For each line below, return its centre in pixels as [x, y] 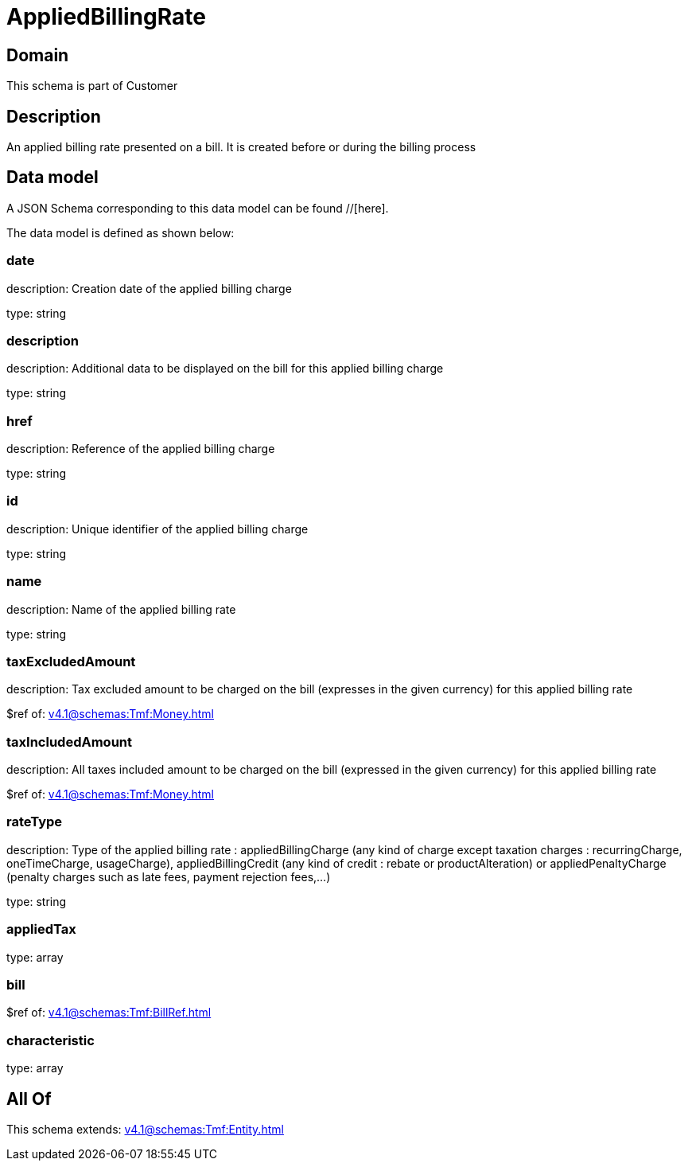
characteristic [51, 1040]
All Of [29, 1099]
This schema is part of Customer [92, 86]
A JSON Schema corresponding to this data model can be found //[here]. [198, 208]
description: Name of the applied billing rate [121, 609]
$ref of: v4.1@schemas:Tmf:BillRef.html [109, 1013]
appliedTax [41, 929]
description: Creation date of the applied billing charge [149, 288]
